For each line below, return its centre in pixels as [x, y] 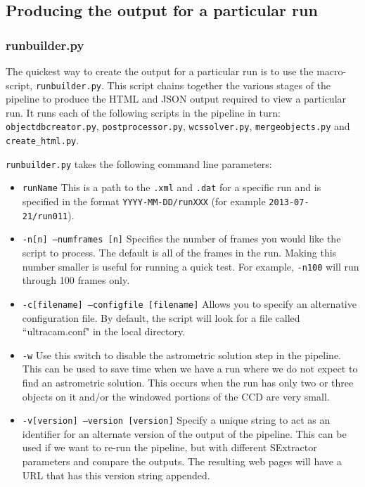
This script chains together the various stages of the [219, 85]
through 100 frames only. [76, 280]
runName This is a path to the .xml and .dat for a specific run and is [172, 187]
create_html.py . [43, 140]
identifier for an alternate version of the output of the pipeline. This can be [184, 433]
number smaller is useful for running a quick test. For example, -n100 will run [191, 266]
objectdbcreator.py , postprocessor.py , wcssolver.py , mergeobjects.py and [178, 126]
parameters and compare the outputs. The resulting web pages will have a [182, 461]
